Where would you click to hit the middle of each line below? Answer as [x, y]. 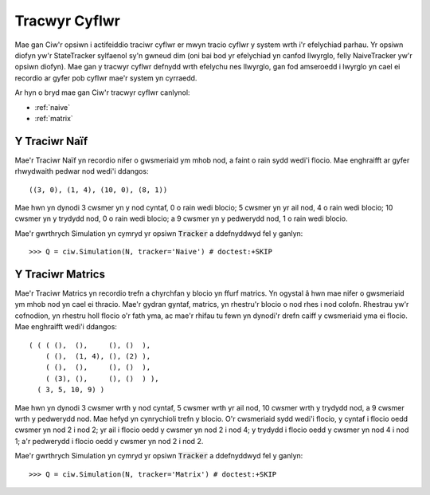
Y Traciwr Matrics [60, 274]
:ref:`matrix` [54, 118]
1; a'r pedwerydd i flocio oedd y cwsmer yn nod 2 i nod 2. [109, 441]
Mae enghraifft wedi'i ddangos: [66, 327]
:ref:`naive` [53, 107]
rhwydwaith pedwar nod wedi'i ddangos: [82, 171]
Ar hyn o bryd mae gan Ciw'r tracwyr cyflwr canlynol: [102, 92]
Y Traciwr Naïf [51, 141]
